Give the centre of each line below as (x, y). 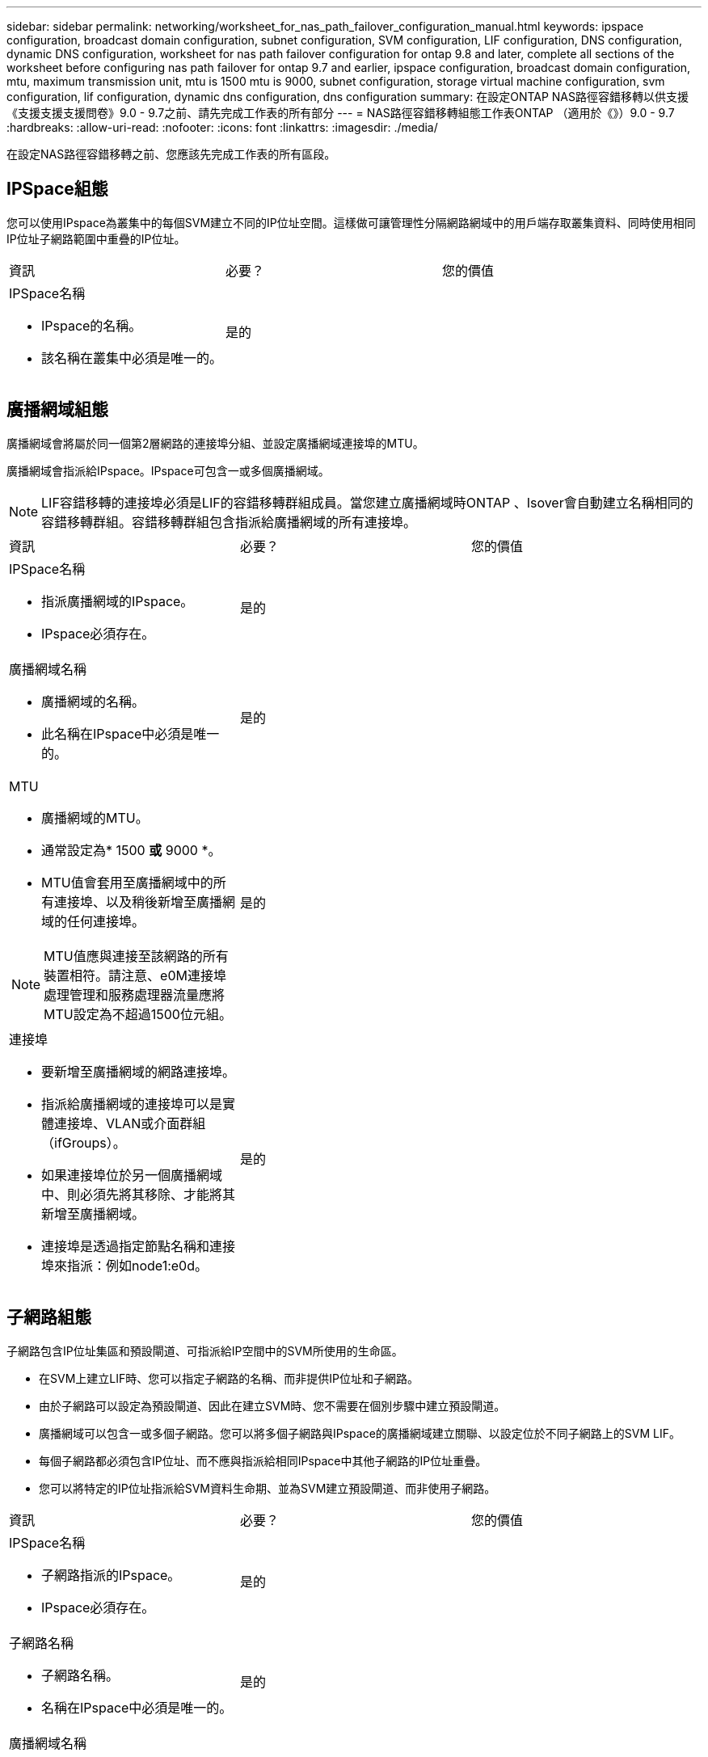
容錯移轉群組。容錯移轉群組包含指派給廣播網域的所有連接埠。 (229, 522)
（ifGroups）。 (84, 1142)
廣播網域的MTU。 (95, 817)
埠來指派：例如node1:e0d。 (124, 1265)
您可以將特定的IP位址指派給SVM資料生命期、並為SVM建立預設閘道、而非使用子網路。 (268, 1488)
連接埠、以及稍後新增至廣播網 (145, 902)
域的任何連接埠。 (93, 921)
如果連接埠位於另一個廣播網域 (132, 1175)
